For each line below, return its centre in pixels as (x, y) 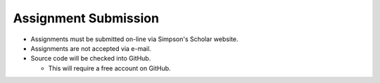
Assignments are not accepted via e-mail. (91, 48)
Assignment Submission (86, 18)
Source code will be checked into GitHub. (91, 59)
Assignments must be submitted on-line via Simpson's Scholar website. (134, 39)
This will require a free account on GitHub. (110, 68)
